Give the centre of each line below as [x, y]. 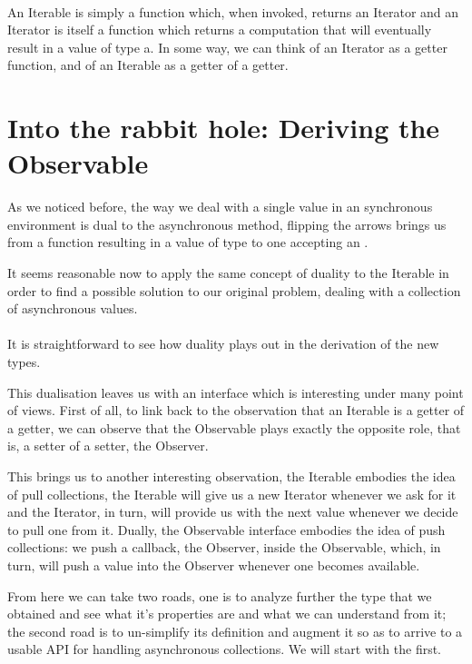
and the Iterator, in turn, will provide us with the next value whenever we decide [233, 512]
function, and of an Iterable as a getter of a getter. [148, 65]
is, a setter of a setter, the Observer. [108, 446]
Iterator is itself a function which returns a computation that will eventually [220, 30]
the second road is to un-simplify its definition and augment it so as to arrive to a [235, 631]
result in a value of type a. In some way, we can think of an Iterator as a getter [227, 47]
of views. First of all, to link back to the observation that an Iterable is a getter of [236, 410]
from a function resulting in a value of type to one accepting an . [188, 242]
